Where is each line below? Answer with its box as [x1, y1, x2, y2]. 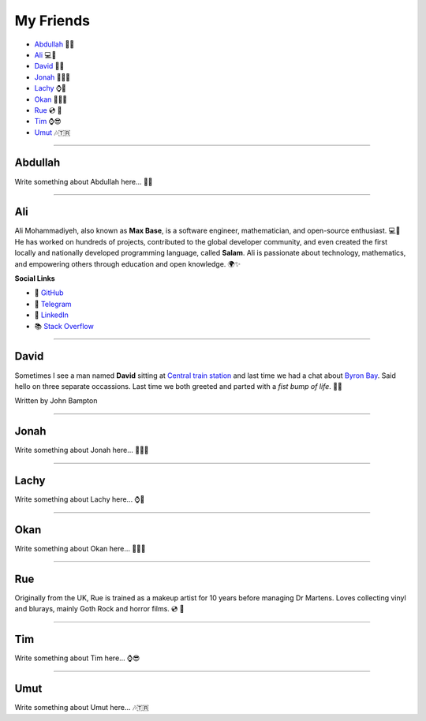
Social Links [14, 274, 55, 283]
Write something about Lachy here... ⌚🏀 [14, 495, 145, 504]
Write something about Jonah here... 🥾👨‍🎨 [14, 446, 149, 455]
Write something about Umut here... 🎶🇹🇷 [14, 703, 149, 712]
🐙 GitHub [34, 288, 64, 297]
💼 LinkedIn [34, 310, 69, 319]
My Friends [14, 12, 91, 29]
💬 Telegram [34, 299, 72, 308]
